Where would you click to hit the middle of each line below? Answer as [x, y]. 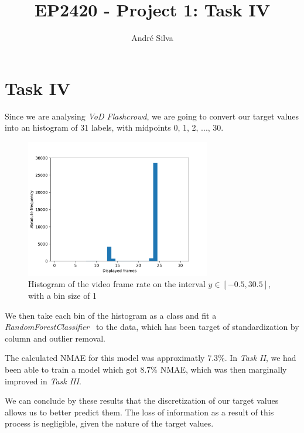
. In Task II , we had [260, 358]
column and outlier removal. [55, 338]
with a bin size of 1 [63, 295]
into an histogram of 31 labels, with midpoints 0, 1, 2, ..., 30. [114, 127]
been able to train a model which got [71, 369]
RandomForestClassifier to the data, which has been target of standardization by [152, 327]
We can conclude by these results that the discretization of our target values [142, 400]
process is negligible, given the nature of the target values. [109, 423]
